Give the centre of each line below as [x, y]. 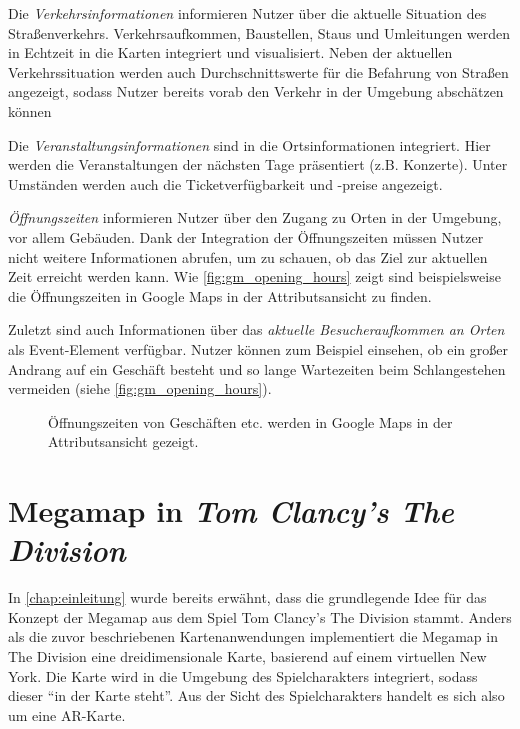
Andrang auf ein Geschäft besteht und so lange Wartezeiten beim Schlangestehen [257, 368]
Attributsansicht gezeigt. [123, 441]
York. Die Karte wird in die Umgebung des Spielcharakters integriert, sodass [243, 675]
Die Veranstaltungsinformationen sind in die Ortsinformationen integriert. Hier [249, 144]
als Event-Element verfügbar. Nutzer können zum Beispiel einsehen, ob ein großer [258, 348]
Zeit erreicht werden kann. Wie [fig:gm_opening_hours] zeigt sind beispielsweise [254, 276]
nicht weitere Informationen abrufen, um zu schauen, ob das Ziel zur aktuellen [248, 256]
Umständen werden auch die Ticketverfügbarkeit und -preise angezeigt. [225, 183]
